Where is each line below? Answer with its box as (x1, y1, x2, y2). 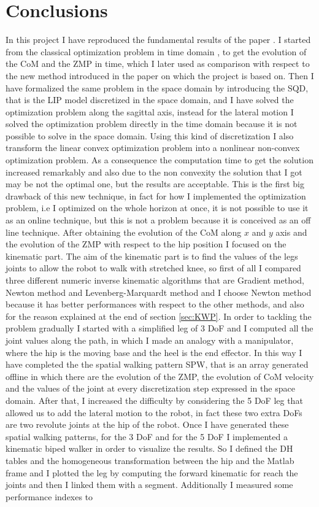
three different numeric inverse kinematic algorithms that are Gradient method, (6, 274, 305, 286)
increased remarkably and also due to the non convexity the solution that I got (6, 165, 302, 178)
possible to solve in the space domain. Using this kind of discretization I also (6, 129, 294, 142)
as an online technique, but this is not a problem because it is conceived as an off (6, 214, 311, 226)
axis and (275, 225, 307, 238)
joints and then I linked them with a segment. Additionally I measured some (6, 478, 293, 491)
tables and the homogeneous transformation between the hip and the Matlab (6, 454, 294, 466)
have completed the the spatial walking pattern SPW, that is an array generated (6, 358, 309, 371)
